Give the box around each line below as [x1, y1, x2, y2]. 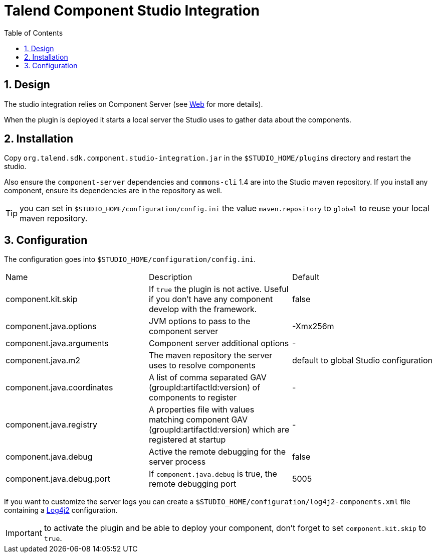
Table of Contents [4, 28, 63, 37]
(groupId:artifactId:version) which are [148, 425, 290, 435]
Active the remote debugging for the [148, 447, 286, 457]
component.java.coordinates [6, 382, 113, 393]
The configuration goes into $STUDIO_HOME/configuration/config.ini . [4, 255, 256, 264]
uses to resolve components [148, 360, 256, 371]
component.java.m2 [6, 355, 81, 366]
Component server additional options [148, 338, 289, 349]
